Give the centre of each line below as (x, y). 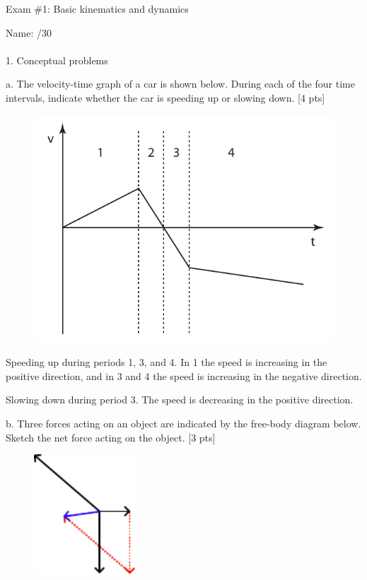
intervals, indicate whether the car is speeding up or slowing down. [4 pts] (165, 97)
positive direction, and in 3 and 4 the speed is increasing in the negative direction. (184, 375)
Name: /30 (29, 32)
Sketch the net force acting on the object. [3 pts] (111, 437)
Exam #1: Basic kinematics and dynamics (97, 8)
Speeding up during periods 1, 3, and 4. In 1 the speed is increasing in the (167, 362)
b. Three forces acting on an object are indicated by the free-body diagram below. (183, 424)
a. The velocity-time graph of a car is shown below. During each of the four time (180, 84)
